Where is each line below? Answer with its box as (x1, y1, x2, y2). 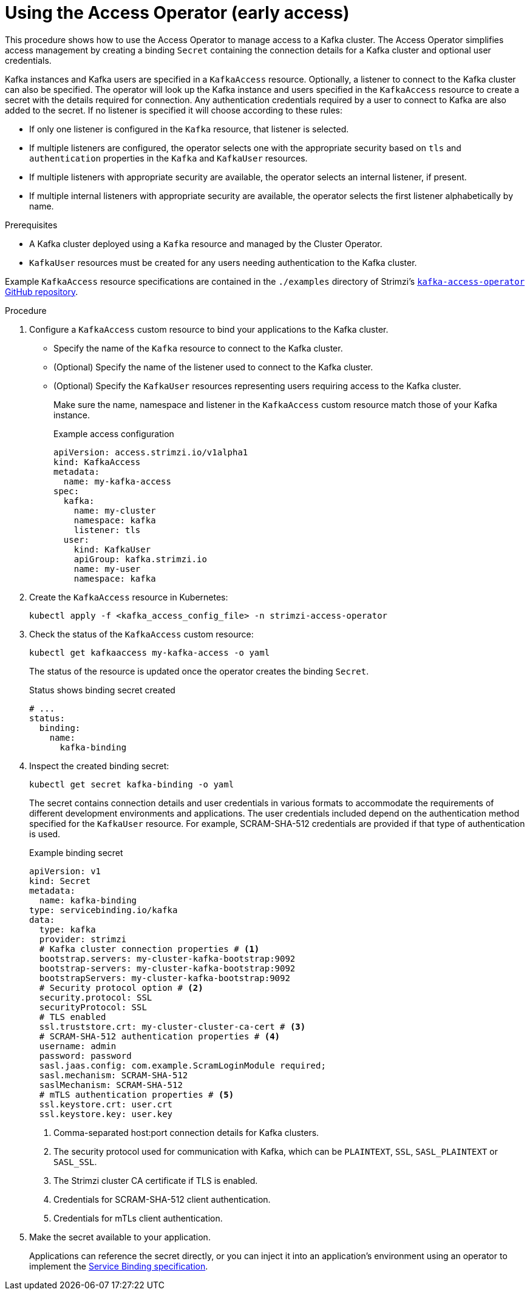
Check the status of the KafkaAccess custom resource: (29, 628, 254, 639)
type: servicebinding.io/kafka (29, 905, 178, 915)
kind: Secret (29, 875, 91, 886)
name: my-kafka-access (63, 476, 171, 486)
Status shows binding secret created (29, 684, 175, 695)
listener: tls (73, 525, 141, 535)
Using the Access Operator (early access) (5, 2, 350, 23)
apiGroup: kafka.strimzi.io (73, 554, 207, 564)
